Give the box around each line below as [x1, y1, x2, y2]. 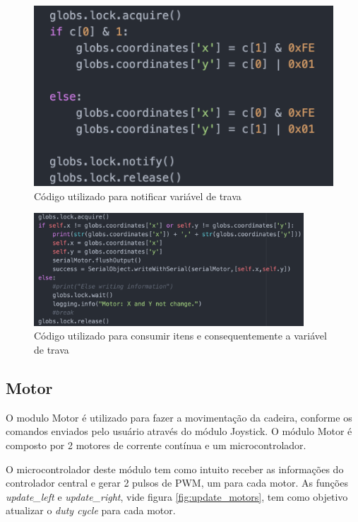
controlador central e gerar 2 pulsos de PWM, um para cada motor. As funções [6, 475, 348, 490]
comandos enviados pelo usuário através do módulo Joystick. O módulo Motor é [6, 424, 352, 439]
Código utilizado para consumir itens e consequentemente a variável [34, 328, 327, 343]
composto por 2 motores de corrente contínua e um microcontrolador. [6, 437, 306, 452]
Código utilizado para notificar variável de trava [34, 188, 241, 203]
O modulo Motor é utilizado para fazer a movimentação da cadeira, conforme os [6, 410, 352, 424]
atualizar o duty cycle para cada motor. [6, 503, 176, 518]
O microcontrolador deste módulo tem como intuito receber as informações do [6, 461, 344, 476]
